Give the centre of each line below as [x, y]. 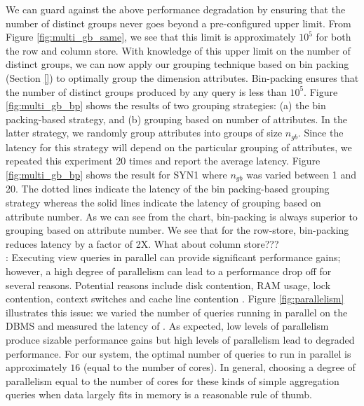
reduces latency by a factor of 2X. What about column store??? [142, 243]
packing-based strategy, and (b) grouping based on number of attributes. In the [177, 119]
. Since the [321, 133]
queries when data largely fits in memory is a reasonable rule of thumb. [159, 394]
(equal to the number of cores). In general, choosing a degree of [219, 367]
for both [333, 37]
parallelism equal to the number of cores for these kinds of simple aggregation [173, 380]
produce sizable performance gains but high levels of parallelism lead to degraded [180, 339]
